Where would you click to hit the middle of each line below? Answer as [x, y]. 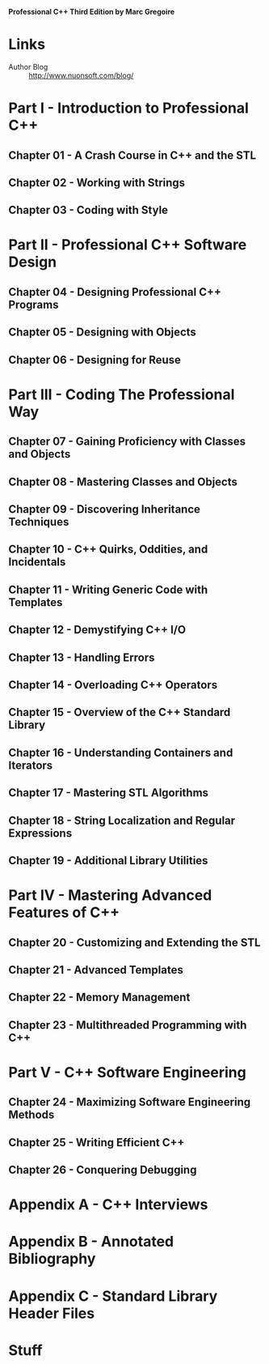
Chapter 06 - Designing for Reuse [95, 360]
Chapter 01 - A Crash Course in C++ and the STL [132, 155]
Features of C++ [64, 912]
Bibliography [52, 1259]
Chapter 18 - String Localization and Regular [122, 820]
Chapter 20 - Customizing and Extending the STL [134, 942]
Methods [32, 1115]
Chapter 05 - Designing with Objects [102, 332]
